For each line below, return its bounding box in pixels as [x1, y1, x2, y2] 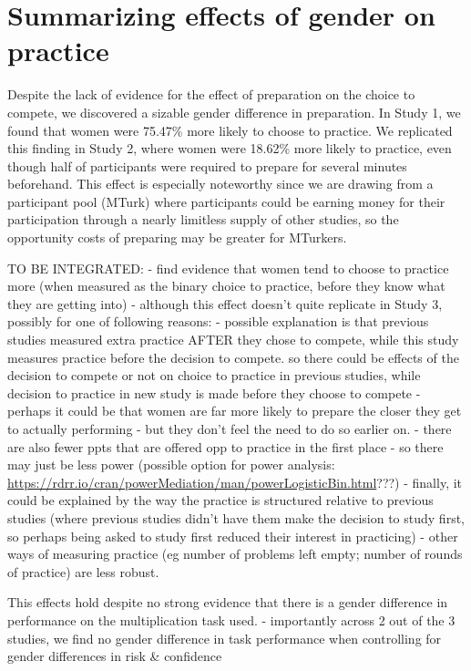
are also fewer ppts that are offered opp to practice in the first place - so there [7, 437, 444, 456]
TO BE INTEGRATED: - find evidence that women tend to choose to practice [7, 258, 449, 277]
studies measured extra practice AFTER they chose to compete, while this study [7, 330, 459, 349]
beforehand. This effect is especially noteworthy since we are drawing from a [7, 174, 434, 193]
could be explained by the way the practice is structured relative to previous [7, 490, 434, 510]
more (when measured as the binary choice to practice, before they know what [7, 276, 445, 295]
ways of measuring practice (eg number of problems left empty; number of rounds [7, 544, 463, 563]
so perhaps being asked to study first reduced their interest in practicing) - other [7, 526, 458, 545]
